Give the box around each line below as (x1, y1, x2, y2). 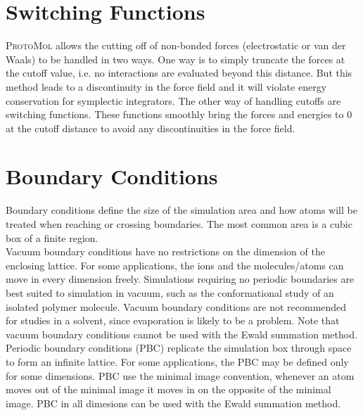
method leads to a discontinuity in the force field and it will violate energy (6, 79, 327, 94)
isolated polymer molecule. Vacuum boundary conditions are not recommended (6, 299, 347, 314)
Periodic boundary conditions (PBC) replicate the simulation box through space (6, 340, 352, 355)
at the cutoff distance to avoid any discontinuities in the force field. (6, 120, 295, 135)
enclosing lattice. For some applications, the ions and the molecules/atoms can (6, 257, 344, 272)
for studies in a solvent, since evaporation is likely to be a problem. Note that (6, 313, 340, 328)
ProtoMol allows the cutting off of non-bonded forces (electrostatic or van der (6, 38, 346, 53)
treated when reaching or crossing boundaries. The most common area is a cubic (6, 217, 352, 231)
